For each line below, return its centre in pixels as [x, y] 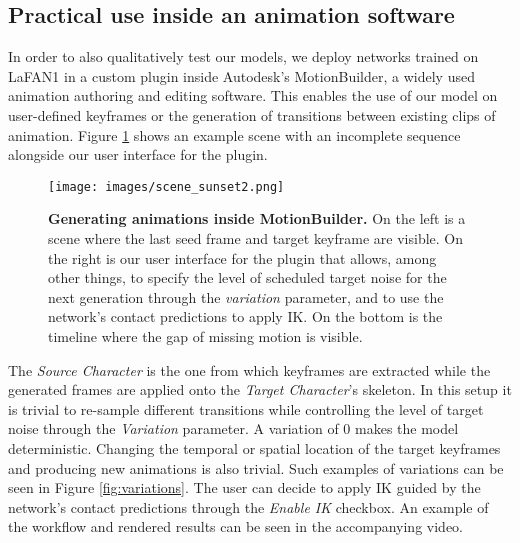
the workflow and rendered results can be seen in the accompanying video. [235, 526]
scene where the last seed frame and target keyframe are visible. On [256, 238]
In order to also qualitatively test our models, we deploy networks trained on [243, 56]
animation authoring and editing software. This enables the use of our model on [253, 95]
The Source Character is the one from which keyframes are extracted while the [249, 369]
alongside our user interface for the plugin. [138, 154]
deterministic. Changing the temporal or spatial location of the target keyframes [254, 447]
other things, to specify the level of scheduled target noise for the [247, 277]
